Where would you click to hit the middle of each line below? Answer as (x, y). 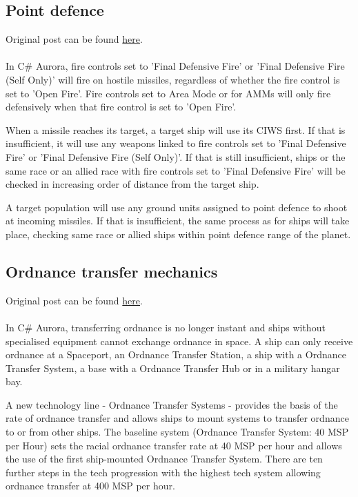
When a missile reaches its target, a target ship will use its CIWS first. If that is (176, 129)
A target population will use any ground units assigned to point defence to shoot (177, 207)
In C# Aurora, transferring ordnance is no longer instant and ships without (166, 327)
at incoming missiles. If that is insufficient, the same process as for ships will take (178, 221)
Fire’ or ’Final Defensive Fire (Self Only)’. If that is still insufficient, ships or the (176, 156)
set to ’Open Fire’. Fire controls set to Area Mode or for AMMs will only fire (168, 93)
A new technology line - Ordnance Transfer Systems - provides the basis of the (172, 404)
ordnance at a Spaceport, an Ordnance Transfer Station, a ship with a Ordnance (176, 354)
